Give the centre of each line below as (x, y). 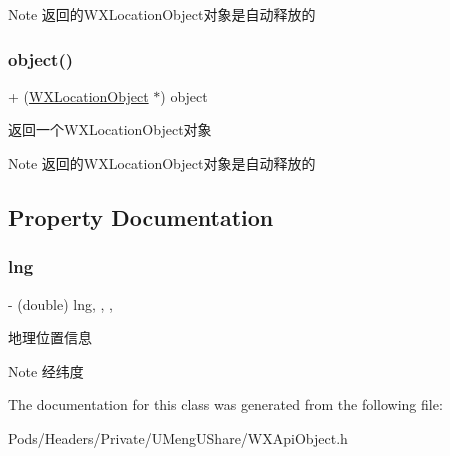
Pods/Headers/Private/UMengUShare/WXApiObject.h (178, 437)
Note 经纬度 (46, 370)
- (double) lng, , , (61, 303)
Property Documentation (141, 216)
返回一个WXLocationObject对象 (110, 129)
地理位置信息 (50, 337)
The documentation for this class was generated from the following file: (225, 404)
